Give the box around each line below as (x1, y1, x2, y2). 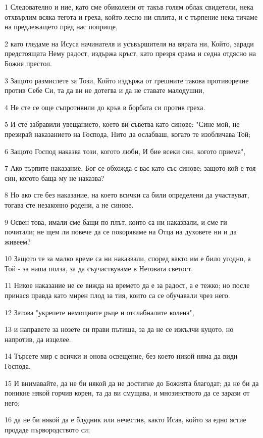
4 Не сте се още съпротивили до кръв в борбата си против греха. (5, 102, 205, 112)
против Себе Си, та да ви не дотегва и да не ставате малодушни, (5, 85, 204, 95)
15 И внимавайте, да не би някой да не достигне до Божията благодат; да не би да (5, 377, 259, 388)
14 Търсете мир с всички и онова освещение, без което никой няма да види (5, 351, 238, 361)
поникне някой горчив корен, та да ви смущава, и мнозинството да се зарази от (5, 387, 250, 398)
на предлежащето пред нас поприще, (5, 21, 118, 32)
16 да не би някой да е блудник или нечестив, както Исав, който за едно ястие (5, 414, 246, 425)
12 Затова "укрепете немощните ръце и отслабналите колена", (5, 307, 194, 317)
